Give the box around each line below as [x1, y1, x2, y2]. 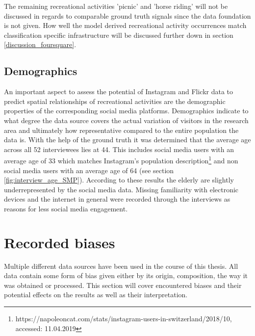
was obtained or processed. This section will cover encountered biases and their [4, 280, 242, 290]
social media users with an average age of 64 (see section [4, 165, 174, 175]
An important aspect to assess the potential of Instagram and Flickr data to [4, 86, 233, 97]
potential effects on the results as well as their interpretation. [4, 289, 188, 300]
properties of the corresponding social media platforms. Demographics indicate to [4, 105, 249, 116]
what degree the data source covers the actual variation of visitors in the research [4, 115, 249, 125]
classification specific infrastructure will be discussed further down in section [4, 29, 233, 40]
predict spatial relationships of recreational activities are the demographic [4, 96, 226, 106]
